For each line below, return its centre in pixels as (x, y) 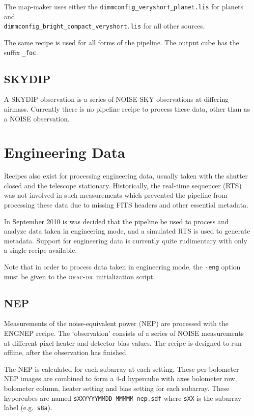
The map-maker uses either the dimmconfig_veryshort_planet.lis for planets (124, 6)
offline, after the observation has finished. (66, 352)
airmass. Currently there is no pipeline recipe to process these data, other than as (127, 108)
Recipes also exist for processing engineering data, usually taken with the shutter (126, 176)
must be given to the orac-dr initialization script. (80, 276)
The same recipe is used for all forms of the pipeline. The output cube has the (122, 42)
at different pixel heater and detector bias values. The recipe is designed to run (123, 342)
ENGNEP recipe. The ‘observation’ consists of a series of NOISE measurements (124, 333)
